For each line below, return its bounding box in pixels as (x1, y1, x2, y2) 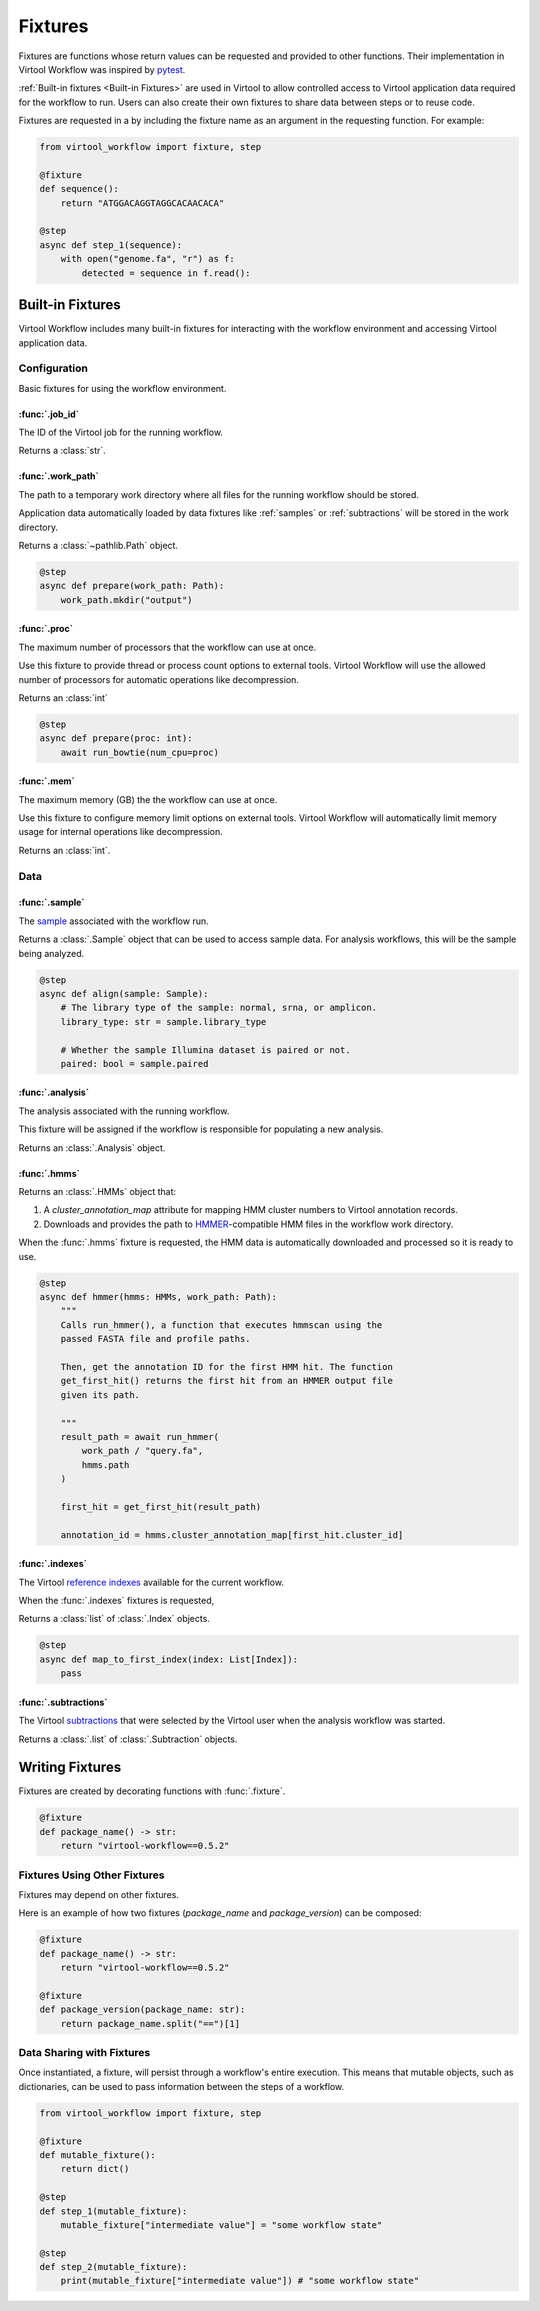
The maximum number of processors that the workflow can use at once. (18, 641, 317, 653)
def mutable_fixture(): (39, 2149, 157, 2160)
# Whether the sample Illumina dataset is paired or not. (60, 1044, 351, 1055)
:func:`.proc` (18, 623, 74, 635)
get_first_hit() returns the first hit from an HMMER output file (60, 1375, 394, 1387)
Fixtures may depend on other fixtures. (18, 1888, 180, 1900)
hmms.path (81, 1459, 130, 1470)
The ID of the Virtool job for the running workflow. (18, 426, 224, 439)
